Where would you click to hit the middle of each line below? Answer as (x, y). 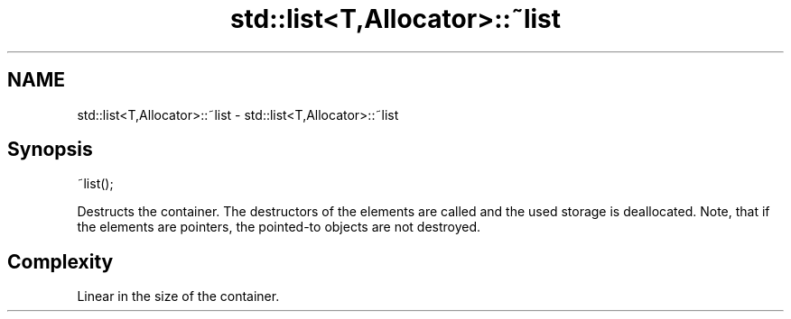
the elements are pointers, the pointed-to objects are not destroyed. (279, 227)
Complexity (60, 261)
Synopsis (50, 150)
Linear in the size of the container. (178, 296)
